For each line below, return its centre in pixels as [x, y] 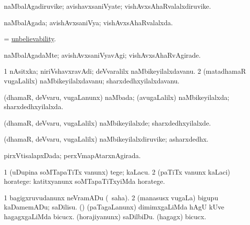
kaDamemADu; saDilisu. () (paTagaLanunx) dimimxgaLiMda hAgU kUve [114, 207]
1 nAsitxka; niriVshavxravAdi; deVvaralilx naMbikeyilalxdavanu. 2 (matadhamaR [125, 71]
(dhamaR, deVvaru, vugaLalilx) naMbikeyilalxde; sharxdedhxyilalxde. [108, 122]
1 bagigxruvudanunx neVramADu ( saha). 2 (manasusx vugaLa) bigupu [111, 197]
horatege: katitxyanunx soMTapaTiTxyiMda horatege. [85, 181]
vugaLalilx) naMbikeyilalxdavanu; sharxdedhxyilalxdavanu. [92, 80]
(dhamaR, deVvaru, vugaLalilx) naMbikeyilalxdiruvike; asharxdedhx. [106, 139]
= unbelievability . [30, 39]
